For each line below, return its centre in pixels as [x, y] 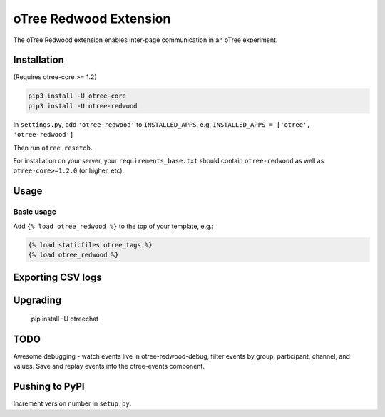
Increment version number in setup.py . [72, 403]
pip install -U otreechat [65, 319]
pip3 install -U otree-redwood [83, 106]
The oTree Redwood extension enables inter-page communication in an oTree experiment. [145, 40]
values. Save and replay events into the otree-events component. [109, 366]
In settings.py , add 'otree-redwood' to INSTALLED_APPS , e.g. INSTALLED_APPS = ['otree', [162, 124]
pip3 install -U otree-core [77, 96]
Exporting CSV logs [58, 278]
